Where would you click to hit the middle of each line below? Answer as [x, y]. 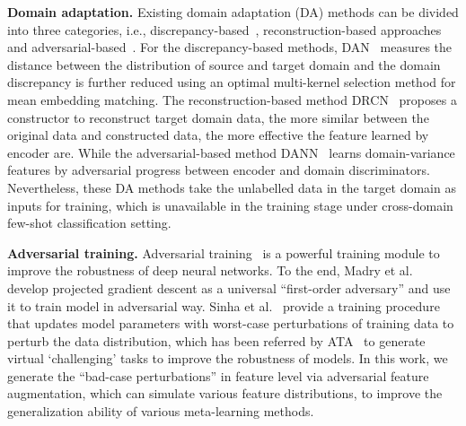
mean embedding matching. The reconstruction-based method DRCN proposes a [232, 99]
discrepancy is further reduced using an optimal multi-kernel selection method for [232, 82]
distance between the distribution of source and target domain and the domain [224, 64]
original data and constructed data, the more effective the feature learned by [218, 135]
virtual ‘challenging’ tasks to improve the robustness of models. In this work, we [228, 358]
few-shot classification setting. [89, 223]
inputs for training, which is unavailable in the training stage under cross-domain [230, 205]
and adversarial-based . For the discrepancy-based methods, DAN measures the [230, 47]
